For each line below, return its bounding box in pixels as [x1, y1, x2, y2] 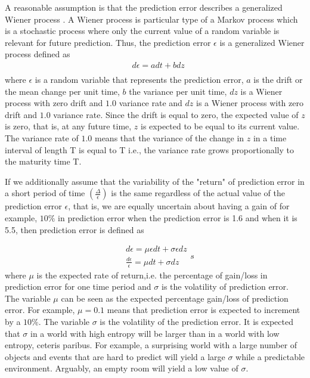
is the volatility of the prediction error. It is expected [100, 315, 293, 327]
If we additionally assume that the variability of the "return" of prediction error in [5, 175, 305, 187]
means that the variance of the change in [94, 132, 244, 144]
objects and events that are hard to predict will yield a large [5, 350, 225, 362]
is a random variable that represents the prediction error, [35, 73, 244, 86]
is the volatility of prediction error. [161, 280, 289, 293]
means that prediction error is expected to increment [107, 303, 300, 316]
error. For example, [5, 303, 75, 316]
